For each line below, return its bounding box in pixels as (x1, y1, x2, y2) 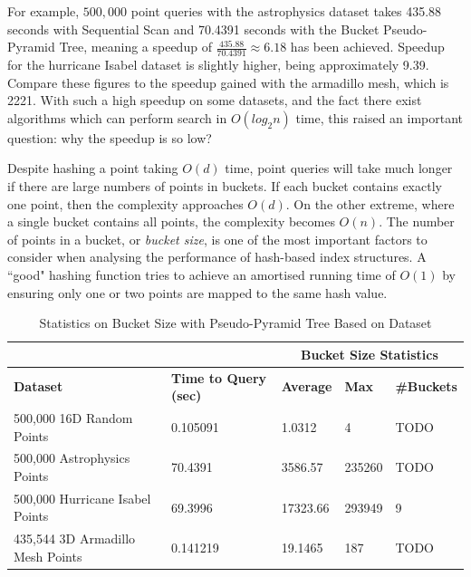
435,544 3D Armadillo (14, 529, 136, 548)
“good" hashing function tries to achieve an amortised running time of (7, 264, 396, 284)
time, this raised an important (295, 108, 464, 127)
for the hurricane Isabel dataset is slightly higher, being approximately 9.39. (7, 55, 429, 74)
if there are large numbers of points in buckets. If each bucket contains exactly (7, 176, 442, 195)
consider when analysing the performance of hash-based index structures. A (7, 247, 427, 266)
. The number (379, 212, 455, 231)
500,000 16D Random (14, 409, 133, 428)
